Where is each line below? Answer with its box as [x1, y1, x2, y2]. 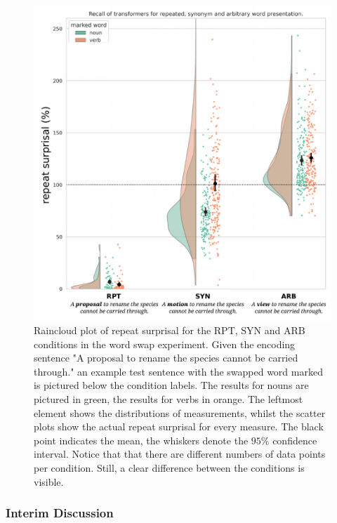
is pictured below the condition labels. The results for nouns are [34, 378, 309, 392]
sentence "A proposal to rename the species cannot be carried [34, 350, 298, 365]
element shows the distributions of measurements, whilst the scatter [34, 405, 326, 420]
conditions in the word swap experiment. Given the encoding [34, 336, 296, 351]
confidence [272, 432, 317, 447]
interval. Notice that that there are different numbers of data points [34, 446, 326, 461]
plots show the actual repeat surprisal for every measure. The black [34, 419, 324, 434]
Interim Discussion [6, 504, 114, 522]
